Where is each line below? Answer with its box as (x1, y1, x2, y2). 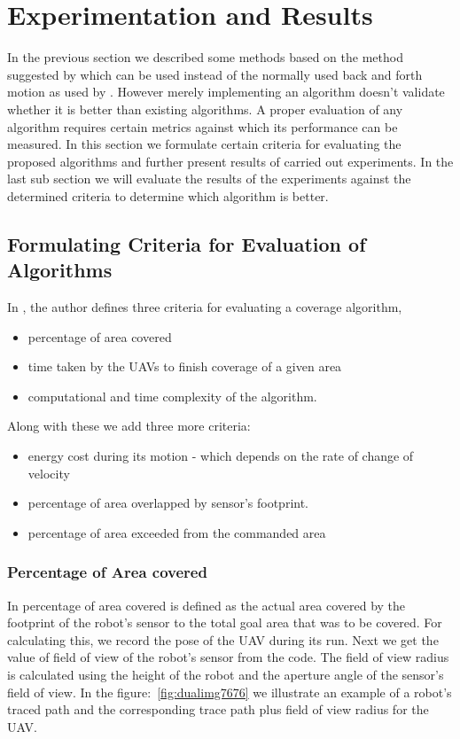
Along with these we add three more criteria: (7, 416, 251, 435)
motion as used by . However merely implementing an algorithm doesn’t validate (7, 82, 445, 101)
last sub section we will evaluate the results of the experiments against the (7, 169, 411, 188)
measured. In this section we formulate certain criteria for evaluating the (7, 135, 402, 153)
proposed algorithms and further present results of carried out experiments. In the (7, 152, 454, 170)
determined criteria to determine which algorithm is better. (7, 186, 329, 205)
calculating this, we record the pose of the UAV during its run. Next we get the (7, 630, 439, 649)
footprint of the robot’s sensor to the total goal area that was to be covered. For (7, 613, 442, 632)
